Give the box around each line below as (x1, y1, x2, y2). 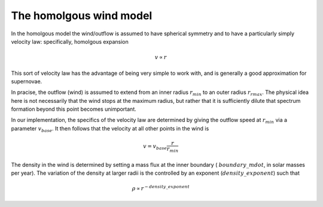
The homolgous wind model (11, 9, 153, 22)
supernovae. (11, 78, 42, 85)
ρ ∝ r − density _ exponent (132, 184, 190, 192)
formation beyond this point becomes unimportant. (11, 105, 137, 113)
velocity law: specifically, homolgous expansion (11, 38, 129, 45)
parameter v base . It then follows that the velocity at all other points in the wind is (11, 124, 209, 133)
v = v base (142, 143, 167, 151)
